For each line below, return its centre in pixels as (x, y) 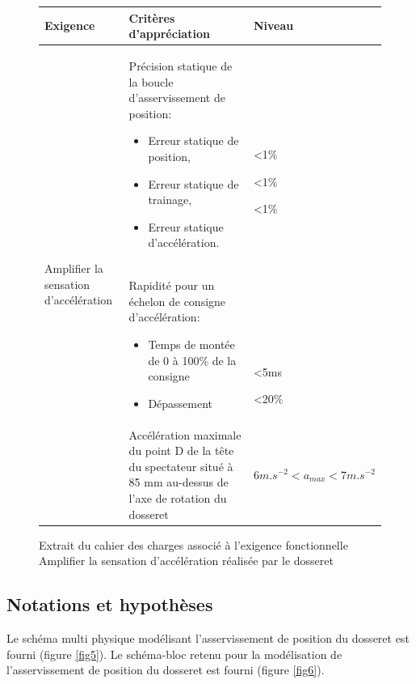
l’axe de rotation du (178, 497)
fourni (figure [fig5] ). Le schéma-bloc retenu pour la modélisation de (174, 654)
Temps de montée (191, 344)
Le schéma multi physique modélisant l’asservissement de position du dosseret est (208, 637)
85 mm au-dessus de (179, 482)
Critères (152, 17)
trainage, (170, 200)
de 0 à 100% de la (192, 360)
